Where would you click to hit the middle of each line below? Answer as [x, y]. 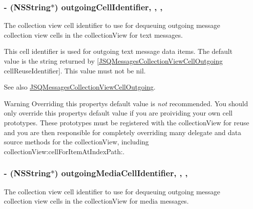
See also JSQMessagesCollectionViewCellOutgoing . [80, 87]
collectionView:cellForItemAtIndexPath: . [64, 151]
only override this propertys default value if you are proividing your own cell [118, 113]
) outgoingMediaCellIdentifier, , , [121, 173]
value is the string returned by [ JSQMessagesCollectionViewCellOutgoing [113, 61]
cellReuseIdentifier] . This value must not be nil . [75, 70]
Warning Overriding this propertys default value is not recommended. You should [126, 103]
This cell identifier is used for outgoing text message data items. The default [118, 51]
